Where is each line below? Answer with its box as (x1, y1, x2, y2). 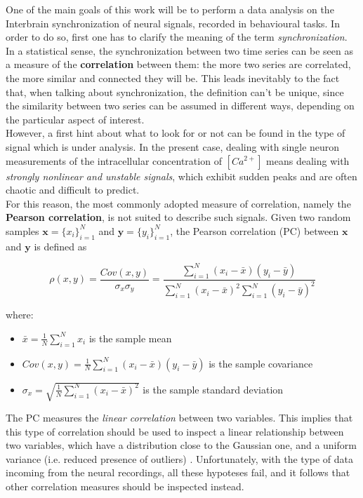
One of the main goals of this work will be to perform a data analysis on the (6, 2, 334, 16)
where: (6, 307, 34, 322)
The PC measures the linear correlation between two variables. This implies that (6, 410, 353, 425)
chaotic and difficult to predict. (6, 182, 140, 197)
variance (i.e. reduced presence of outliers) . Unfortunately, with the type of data (6, 451, 354, 466)
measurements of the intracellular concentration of (6, 153, 222, 168)
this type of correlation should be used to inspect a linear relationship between (6, 424, 344, 438)
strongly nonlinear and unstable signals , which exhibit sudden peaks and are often (6, 168, 357, 183)
